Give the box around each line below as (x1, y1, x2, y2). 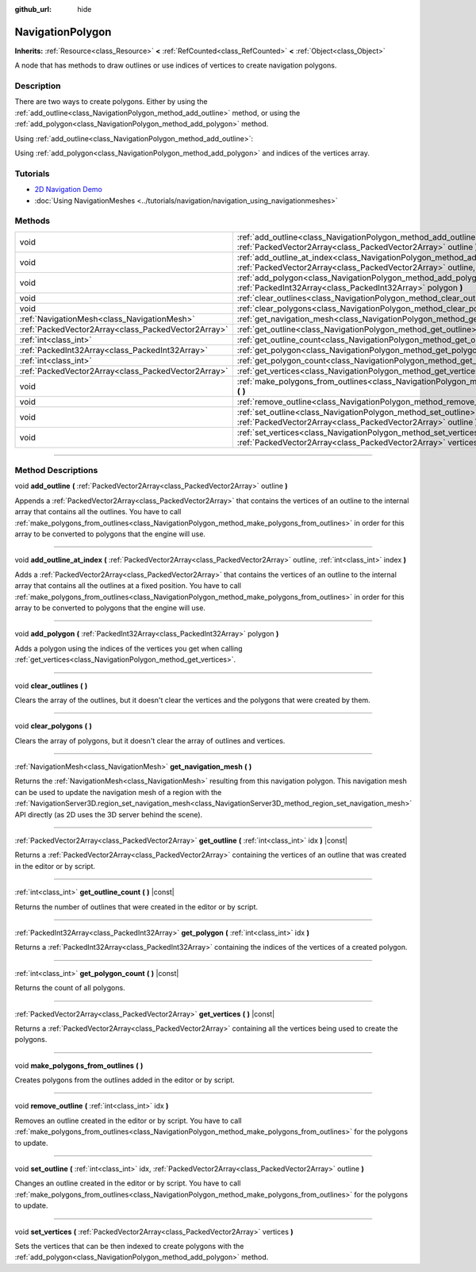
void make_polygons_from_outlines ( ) (14, 1060, 144, 1070)
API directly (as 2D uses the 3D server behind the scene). (14, 809, 203, 819)
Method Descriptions (14, 465, 98, 476)
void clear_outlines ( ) (14, 681, 88, 690)
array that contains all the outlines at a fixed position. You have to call (14, 581, 242, 590)
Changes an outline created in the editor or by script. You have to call (14, 1178, 241, 1188)
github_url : (14, 5, 52, 13)
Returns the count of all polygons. (14, 983, 126, 993)
